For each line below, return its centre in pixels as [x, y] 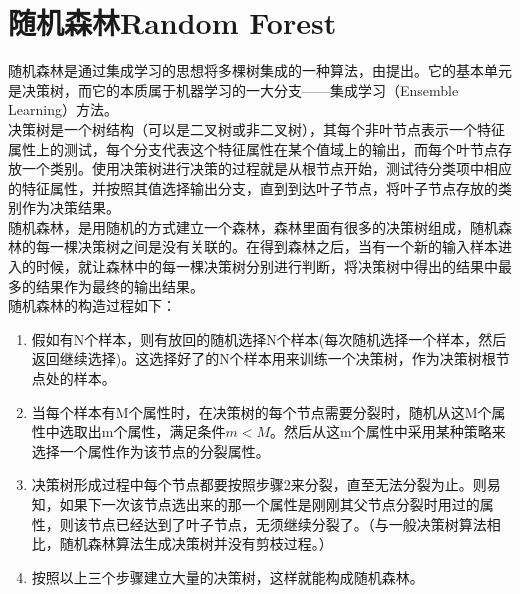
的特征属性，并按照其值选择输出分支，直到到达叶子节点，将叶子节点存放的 [253, 187]
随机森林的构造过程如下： [92, 305]
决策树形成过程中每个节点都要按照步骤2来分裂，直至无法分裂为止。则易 [266, 484]
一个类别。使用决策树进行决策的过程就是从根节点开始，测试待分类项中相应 [266, 168]
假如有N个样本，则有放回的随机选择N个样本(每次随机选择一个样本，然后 [269, 338]
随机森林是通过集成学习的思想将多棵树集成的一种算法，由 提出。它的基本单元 [260, 70]
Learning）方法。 [63, 109]
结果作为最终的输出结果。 [119, 285]
